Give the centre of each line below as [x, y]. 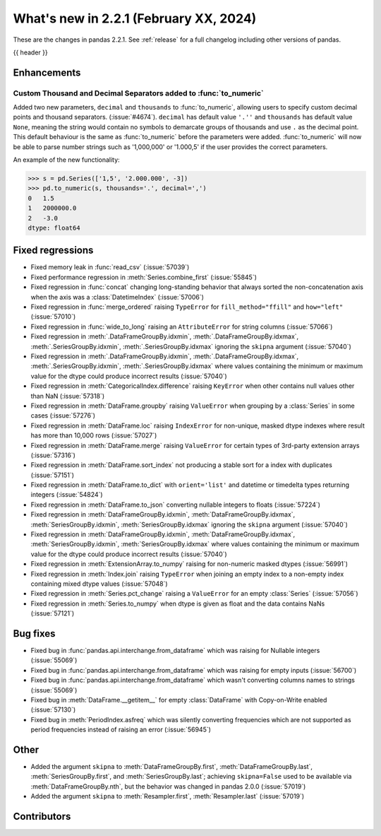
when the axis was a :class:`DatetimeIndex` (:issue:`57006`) [117, 297]
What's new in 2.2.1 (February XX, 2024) [135, 18]
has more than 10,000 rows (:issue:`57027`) [94, 435]
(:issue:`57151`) [52, 475]
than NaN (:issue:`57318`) [68, 396]
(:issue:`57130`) [53, 710]
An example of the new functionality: [66, 160]
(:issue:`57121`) [53, 613]
